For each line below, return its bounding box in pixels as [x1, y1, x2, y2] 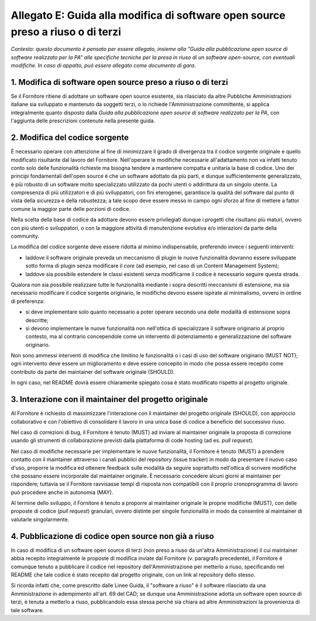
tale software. [11, 606, 44, 613]
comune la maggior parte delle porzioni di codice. [11, 205, 131, 212]
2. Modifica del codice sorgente [11, 132, 129, 143]
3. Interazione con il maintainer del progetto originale [11, 394, 208, 404]
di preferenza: [11, 298, 45, 305]
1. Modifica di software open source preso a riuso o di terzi [11, 77, 228, 87]
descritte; [25, 316, 49, 323]
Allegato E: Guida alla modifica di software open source [11, 9, 286, 22]
